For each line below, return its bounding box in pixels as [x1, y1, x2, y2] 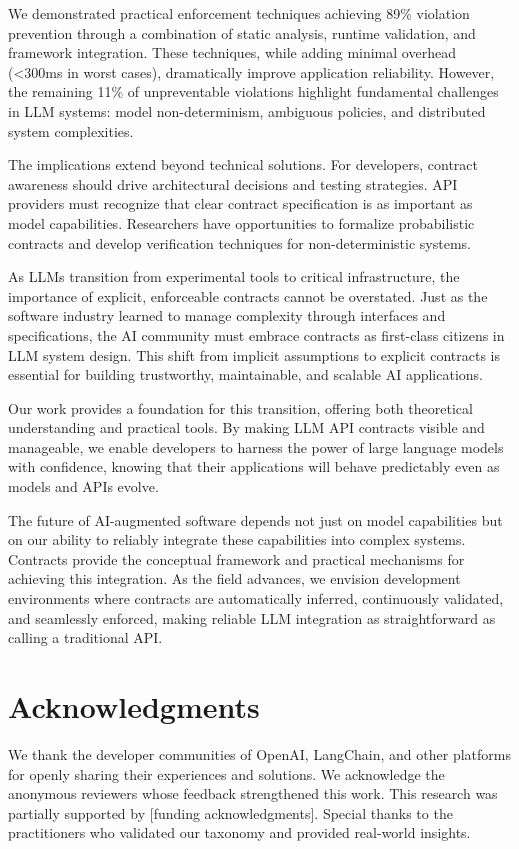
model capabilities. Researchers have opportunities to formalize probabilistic [8, 212, 475, 233]
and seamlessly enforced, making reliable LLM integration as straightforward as [8, 607, 496, 628]
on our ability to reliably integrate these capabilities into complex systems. [8, 529, 466, 550]
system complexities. [8, 120, 134, 141]
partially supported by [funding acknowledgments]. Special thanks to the [8, 802, 453, 823]
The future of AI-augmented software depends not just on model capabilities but [8, 509, 503, 530]
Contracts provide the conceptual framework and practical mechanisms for [8, 548, 465, 569]
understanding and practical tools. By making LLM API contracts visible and [8, 417, 485, 438]
